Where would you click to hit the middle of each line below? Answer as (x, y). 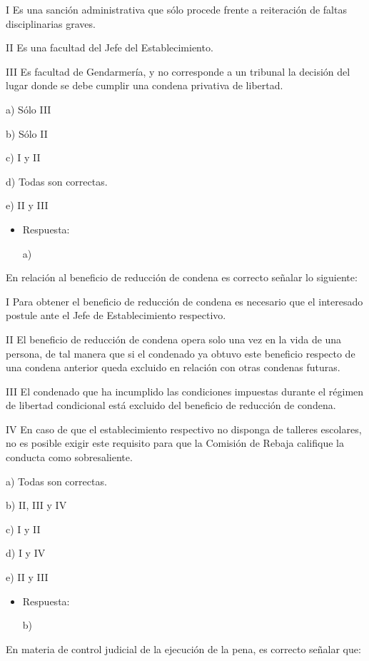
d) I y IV (26, 553)
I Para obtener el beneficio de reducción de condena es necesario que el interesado (184, 301)
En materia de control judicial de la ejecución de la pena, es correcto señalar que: (183, 649)
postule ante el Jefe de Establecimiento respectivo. (116, 315)
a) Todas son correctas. (56, 481)
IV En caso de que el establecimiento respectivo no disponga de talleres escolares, (184, 429)
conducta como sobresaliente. (69, 457)
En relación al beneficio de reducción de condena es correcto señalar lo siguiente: (182, 277)
